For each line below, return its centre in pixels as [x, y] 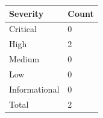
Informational [34, 89]
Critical [23, 29]
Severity [27, 13]
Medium [24, 59]
